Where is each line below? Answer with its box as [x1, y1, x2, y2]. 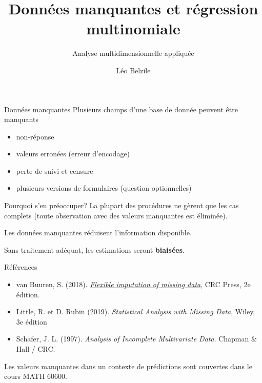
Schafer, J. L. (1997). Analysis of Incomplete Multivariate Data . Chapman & [16, 333, 257, 344]
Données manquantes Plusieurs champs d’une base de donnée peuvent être [4, 104, 238, 114]
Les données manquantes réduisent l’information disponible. [4, 227, 192, 238]
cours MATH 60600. [4, 371, 68, 381]
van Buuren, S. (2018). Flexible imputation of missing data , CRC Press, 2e [16, 279, 251, 290]
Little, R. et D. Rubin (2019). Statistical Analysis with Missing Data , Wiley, [16, 306, 255, 317]
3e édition [16, 316, 47, 327]
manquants [4, 114, 38, 125]
